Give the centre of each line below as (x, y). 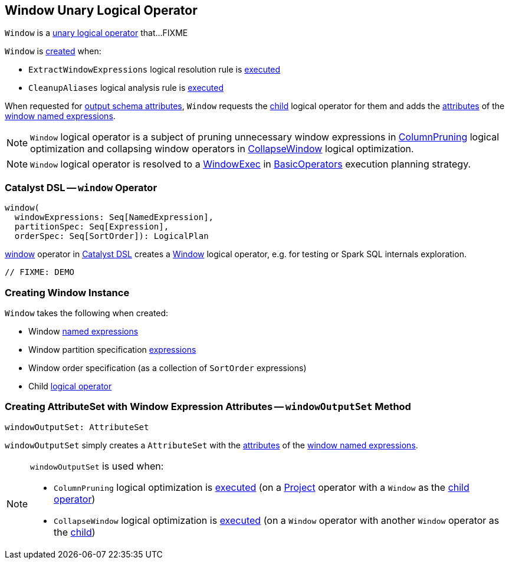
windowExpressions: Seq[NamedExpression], (114, 217)
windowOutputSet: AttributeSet (77, 427)
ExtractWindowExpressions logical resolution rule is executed (155, 70)
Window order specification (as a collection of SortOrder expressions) (168, 368)
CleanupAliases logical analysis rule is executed (126, 88)
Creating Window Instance (67, 292)
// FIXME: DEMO (40, 272)
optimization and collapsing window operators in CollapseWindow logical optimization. (222, 149)
